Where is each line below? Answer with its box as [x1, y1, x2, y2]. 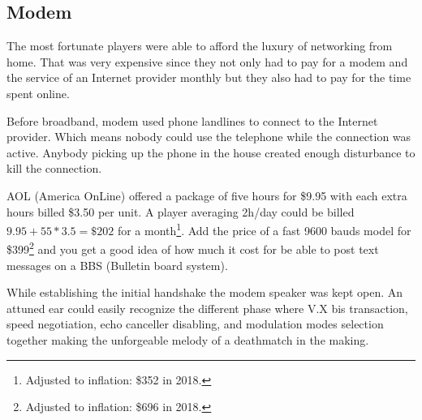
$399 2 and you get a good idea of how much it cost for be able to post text [6, 238, 379, 258]
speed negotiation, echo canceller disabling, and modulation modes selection [6, 315, 384, 332]
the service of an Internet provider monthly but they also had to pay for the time [6, 69, 411, 86]
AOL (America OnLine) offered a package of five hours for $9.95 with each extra [6, 186, 407, 204]
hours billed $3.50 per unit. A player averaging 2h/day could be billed [6, 203, 355, 220]
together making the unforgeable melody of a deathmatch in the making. [6, 332, 369, 349]
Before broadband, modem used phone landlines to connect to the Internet [6, 112, 378, 129]
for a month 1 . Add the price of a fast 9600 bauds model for [117, 220, 411, 238]
